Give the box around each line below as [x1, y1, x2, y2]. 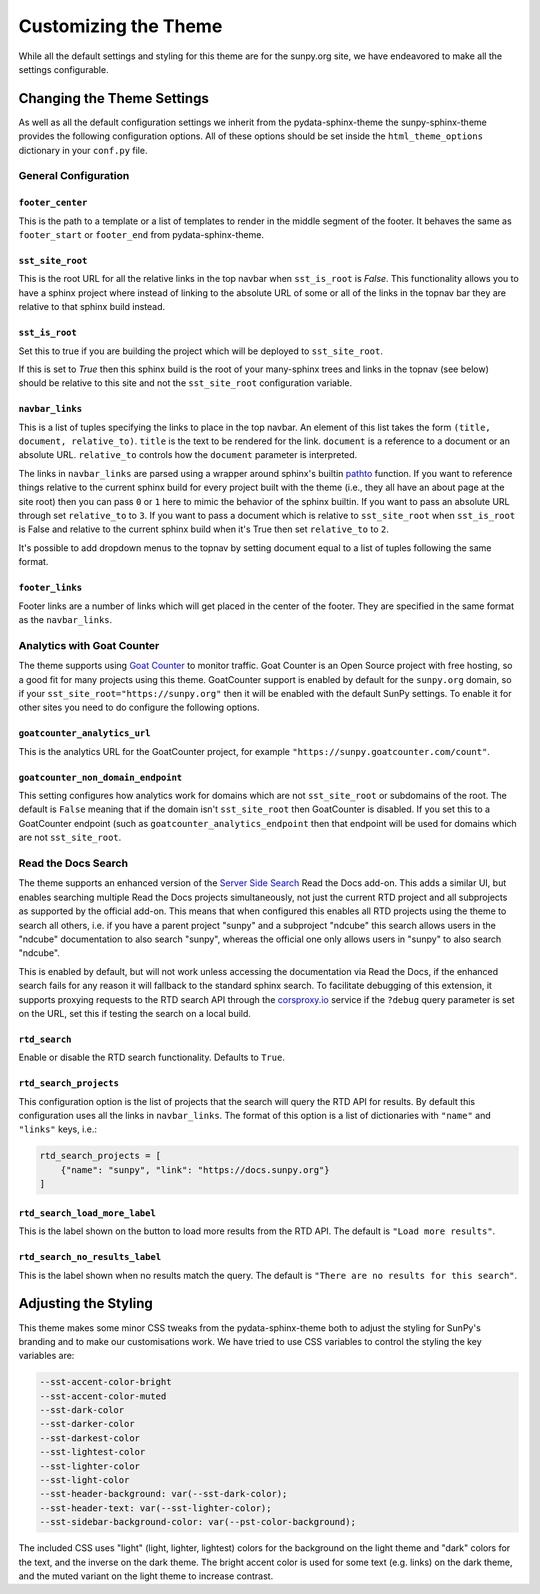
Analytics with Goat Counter [18, 638, 160, 652]
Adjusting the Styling [18, 1295, 154, 1312]
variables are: [18, 1350, 75, 1362]
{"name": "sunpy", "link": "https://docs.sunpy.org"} [60, 1164, 330, 1175]
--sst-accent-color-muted [39, 1390, 167, 1402]
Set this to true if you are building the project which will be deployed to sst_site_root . [18, 345, 384, 357]
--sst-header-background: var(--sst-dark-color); [39, 1488, 288, 1500]
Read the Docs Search [18, 856, 129, 870]
